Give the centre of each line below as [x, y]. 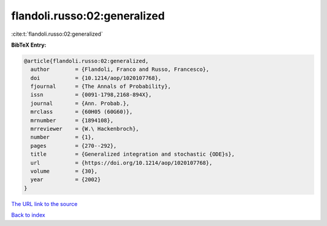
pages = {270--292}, [74, 146]
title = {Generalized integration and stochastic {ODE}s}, [133, 154]
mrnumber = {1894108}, [72, 120]
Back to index [28, 215]
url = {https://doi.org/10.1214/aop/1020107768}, [121, 163]
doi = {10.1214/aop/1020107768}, [96, 78]
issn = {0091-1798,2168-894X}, [91, 95]
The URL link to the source [45, 204]
